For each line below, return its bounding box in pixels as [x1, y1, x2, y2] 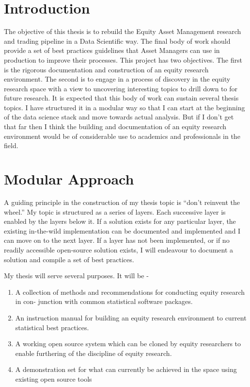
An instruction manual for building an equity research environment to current [15, 312, 247, 322]
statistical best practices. [15, 322, 89, 332]
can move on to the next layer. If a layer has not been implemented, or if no [4, 235, 230, 245]
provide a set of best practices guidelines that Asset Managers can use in [4, 45, 220, 55]
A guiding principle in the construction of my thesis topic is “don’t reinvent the [4, 197, 240, 207]
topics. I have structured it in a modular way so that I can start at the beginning [4, 102, 245, 112]
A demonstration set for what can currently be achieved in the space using [15, 364, 237, 374]
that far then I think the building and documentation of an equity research [4, 121, 227, 132]
